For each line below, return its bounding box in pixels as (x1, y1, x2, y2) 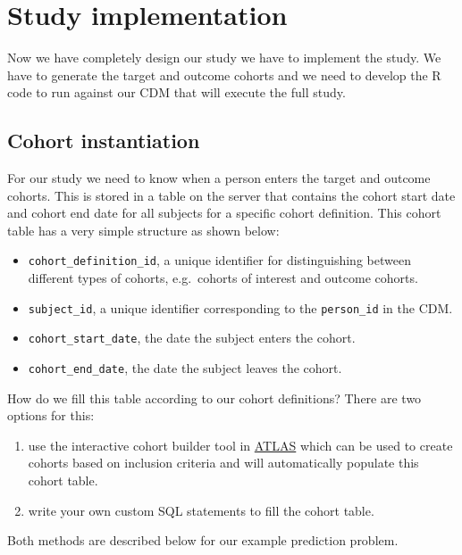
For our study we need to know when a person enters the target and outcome (7, 169, 431, 187)
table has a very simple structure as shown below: (7, 220, 280, 239)
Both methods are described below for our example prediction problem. (7, 531, 399, 550)
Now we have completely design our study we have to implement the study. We (7, 48, 441, 67)
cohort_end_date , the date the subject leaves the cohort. (28, 359, 342, 377)
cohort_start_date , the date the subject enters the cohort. (28, 328, 356, 347)
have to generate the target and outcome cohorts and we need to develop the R (7, 65, 441, 84)
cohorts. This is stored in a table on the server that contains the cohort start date (7, 186, 456, 204)
